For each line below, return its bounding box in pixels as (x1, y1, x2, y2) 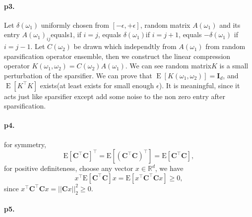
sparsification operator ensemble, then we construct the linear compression (4, 51, 231, 61)
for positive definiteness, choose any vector (4, 163, 133, 173)
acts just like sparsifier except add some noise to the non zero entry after (4, 91, 225, 101)
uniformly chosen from (41, 19, 109, 30)
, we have (155, 163, 184, 173)
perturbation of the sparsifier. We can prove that (4, 70, 152, 80)
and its (219, 19, 241, 30)
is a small (219, 60, 249, 71)
